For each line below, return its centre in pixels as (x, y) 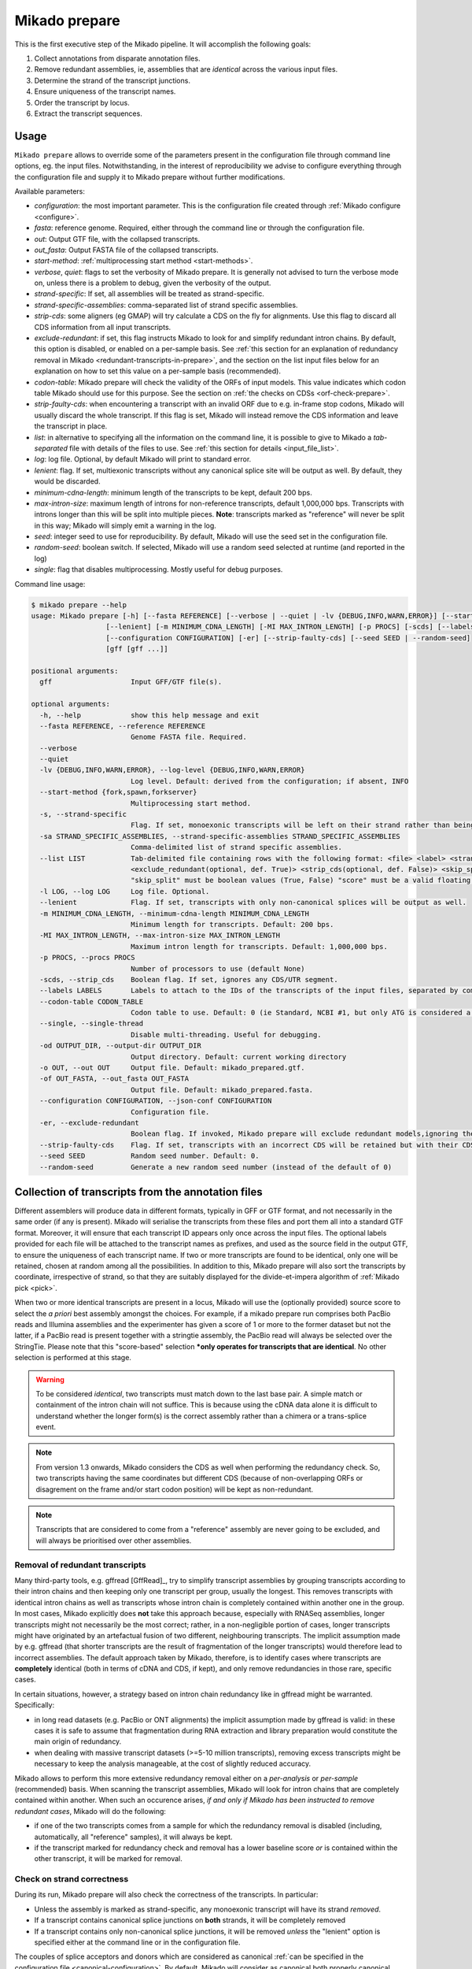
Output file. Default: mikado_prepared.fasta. (222, 1090)
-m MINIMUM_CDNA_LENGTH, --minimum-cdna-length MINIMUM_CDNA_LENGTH (175, 913)
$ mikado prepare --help (79, 605)
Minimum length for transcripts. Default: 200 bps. (232, 924)
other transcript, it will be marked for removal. (108, 1859)
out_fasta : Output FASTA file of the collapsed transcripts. (127, 250)
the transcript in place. (71, 426)
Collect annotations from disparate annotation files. (117, 58)
